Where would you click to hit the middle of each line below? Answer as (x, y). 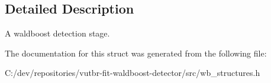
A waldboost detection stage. (57, 33)
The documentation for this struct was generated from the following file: (136, 53)
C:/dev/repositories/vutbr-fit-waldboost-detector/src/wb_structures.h (133, 73)
